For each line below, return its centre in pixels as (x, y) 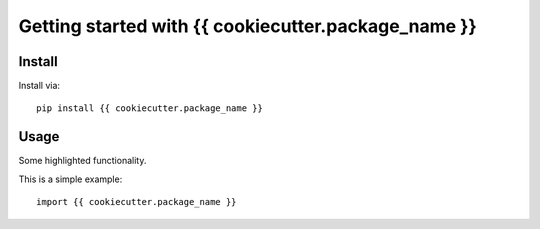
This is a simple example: (70, 179)
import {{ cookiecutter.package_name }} (136, 202)
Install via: (39, 86)
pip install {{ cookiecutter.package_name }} (150, 108)
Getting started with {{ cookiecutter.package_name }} (247, 26)
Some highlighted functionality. (82, 161)
